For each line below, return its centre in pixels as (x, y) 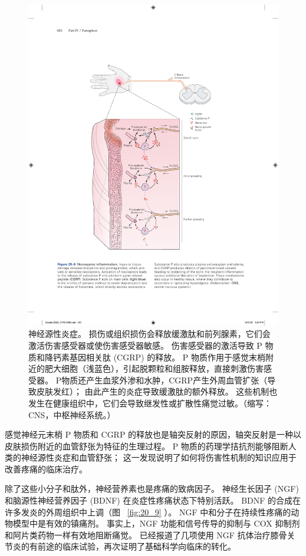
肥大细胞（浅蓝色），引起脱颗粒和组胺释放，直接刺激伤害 (154, 368)
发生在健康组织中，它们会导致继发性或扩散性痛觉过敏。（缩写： (150, 403)
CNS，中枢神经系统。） (72, 414)
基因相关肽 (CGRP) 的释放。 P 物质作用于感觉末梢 (167, 357)
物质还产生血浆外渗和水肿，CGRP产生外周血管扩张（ (164, 380)
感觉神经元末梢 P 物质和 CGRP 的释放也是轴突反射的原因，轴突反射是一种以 (153, 434)
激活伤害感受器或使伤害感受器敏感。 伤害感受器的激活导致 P (145, 345)
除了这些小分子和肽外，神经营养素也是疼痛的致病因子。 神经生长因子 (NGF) (152, 489)
